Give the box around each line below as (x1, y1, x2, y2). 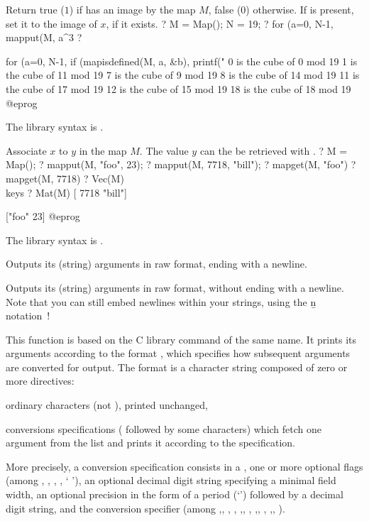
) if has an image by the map (69, 2, 196, 16)
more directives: (6, 373, 75, 388)
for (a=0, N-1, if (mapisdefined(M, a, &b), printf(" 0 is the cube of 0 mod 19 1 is (6, 53, 358, 68)
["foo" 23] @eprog (6, 209, 80, 224)
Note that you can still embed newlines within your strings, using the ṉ (6, 294, 316, 309)
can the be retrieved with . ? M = (199, 143, 348, 158)
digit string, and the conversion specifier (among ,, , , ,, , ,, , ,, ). (6, 500, 285, 515)
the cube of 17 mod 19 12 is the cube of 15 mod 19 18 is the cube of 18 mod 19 (6, 81, 351, 96)
